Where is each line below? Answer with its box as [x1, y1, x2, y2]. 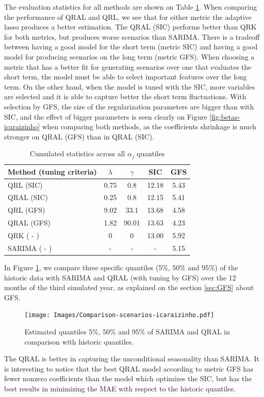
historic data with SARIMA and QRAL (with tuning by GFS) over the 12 [4, 272, 236, 282]
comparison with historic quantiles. [24, 336, 134, 347]
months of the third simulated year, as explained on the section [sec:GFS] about [4, 282, 254, 293]
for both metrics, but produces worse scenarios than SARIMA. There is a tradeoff [4, 31, 260, 42]
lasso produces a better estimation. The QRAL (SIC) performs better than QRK [4, 21, 257, 32]
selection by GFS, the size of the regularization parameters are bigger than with [4, 101, 254, 111]
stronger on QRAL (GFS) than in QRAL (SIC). [4, 131, 154, 141]
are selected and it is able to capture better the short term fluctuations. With [4, 91, 246, 102]
